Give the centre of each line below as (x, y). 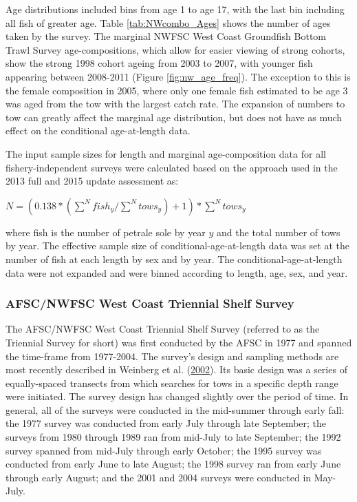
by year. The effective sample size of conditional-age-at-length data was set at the (177, 245)
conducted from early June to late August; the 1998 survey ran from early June (173, 464)
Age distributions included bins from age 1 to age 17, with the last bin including (175, 9)
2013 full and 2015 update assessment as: (92, 181)
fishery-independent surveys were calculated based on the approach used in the (172, 167)
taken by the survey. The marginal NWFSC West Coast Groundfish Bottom (166, 36)
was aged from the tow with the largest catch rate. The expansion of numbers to (175, 104)
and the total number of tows (279, 232)
